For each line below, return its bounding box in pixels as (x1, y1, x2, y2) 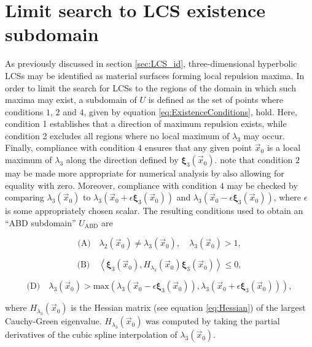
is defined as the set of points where (148, 93, 283, 106)
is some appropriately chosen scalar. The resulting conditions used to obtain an (5, 204, 303, 217)
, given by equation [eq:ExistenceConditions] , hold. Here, (84, 105, 297, 118)
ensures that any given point (144, 141, 252, 154)
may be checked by (227, 178, 298, 191)
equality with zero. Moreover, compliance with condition (5, 178, 217, 191)
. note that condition (214, 153, 293, 166)
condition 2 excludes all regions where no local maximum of (5, 129, 230, 142)
